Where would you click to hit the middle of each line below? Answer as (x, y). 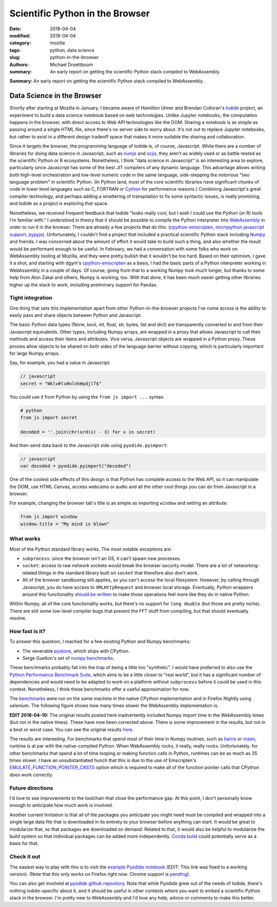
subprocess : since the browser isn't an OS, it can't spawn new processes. (102, 558)
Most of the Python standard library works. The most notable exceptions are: (91, 549)
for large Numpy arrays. (35, 353)
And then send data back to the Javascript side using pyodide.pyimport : (89, 445)
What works (25, 539)
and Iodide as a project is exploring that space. (59, 204)
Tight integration (31, 298)
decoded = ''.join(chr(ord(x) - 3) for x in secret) (88, 432)
